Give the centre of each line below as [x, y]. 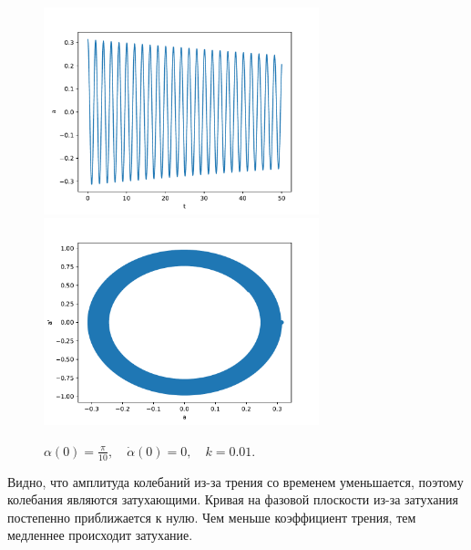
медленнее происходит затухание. [100, 535]
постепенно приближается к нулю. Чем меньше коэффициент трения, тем [212, 517]
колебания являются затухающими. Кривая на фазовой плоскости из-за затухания [233, 499]
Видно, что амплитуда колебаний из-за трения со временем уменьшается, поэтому [235, 481]
